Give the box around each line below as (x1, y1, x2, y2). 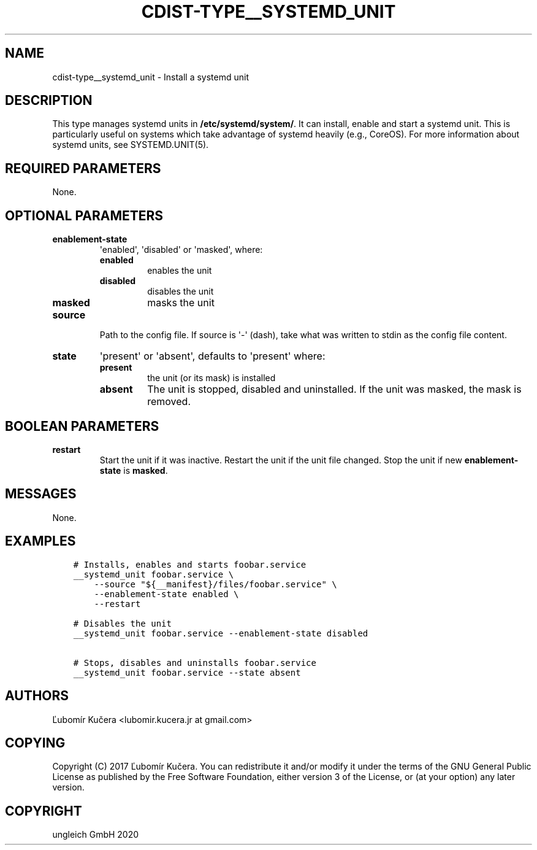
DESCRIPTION (5, 93, 93, 109)
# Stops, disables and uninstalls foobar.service (73, 657, 316, 668)
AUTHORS (5, 688, 69, 704)
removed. (147, 395, 191, 408)
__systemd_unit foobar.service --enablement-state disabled (73, 628, 368, 638)
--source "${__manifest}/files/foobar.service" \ (94, 579, 337, 589)
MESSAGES (5, 486, 77, 502)
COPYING (5, 735, 66, 751)
